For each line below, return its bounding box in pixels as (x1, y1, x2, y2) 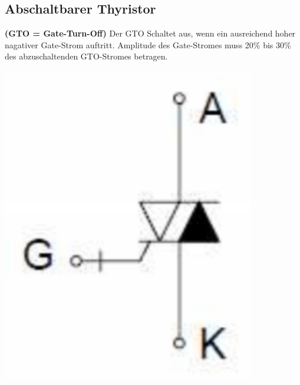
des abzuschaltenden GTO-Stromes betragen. (5, 50, 168, 62)
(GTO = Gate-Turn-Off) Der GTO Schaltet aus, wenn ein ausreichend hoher (5, 27, 296, 39)
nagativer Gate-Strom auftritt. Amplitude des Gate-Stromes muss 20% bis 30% (5, 38, 291, 51)
